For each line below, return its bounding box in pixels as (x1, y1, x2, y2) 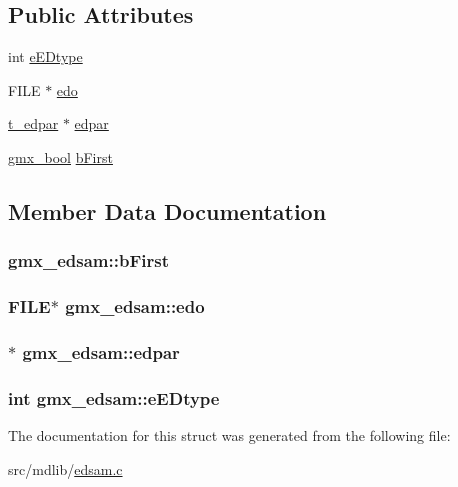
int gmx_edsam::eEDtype (8, 385, 220, 410)
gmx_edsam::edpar (22, 339, 180, 364)
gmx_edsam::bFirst (8, 248, 169, 273)
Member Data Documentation (8, 195, 327, 226)
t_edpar (8, 113, 59, 134)
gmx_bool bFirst (8, 146, 113, 167)
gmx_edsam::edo (65, 294, 205, 319)
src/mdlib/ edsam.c (8, 458, 123, 479)
